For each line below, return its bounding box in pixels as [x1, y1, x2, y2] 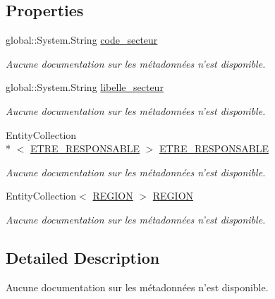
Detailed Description [6, 246, 160, 268]
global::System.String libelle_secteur [6, 80, 164, 94]
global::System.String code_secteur [6, 32, 158, 47]
